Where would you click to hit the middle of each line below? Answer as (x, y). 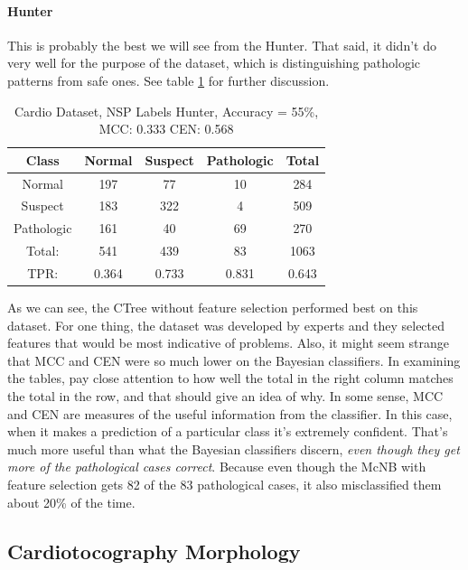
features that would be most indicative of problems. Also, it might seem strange (228, 343)
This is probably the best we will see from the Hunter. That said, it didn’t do (222, 45)
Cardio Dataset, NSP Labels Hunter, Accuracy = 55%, (167, 111)
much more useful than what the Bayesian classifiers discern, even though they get (234, 449)
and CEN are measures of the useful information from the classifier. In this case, (230, 413)
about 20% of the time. (71, 502)
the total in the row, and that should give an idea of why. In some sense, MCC (225, 396)
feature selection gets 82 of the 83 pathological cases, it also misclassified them (225, 485)
